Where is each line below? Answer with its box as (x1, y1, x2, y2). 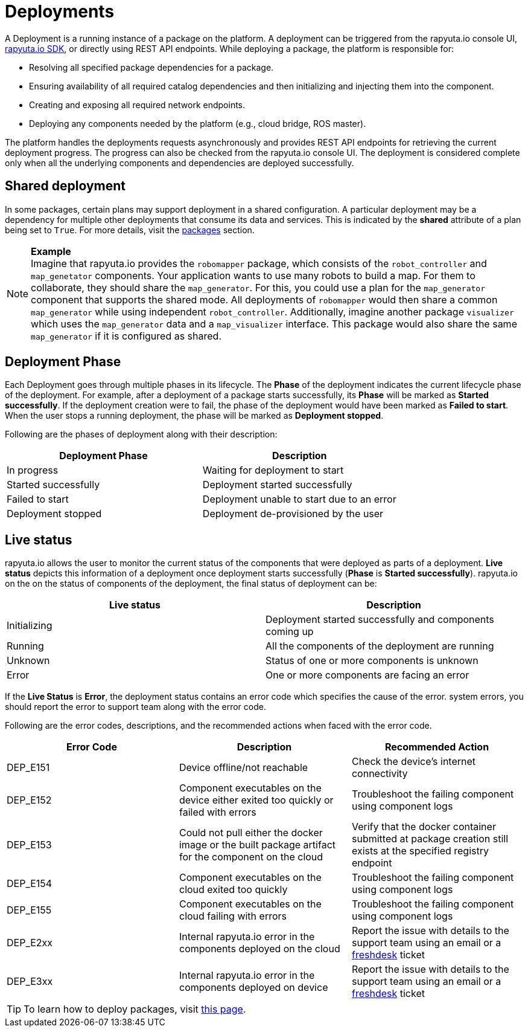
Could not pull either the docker (179, 827, 323, 839)
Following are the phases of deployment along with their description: (5, 429, 278, 440)
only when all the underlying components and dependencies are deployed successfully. (5, 157, 354, 168)
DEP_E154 (7, 877, 52, 890)
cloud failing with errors (179, 910, 287, 923)
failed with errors (179, 806, 256, 819)
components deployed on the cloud (179, 943, 340, 955)
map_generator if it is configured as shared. (31, 329, 221, 342)
